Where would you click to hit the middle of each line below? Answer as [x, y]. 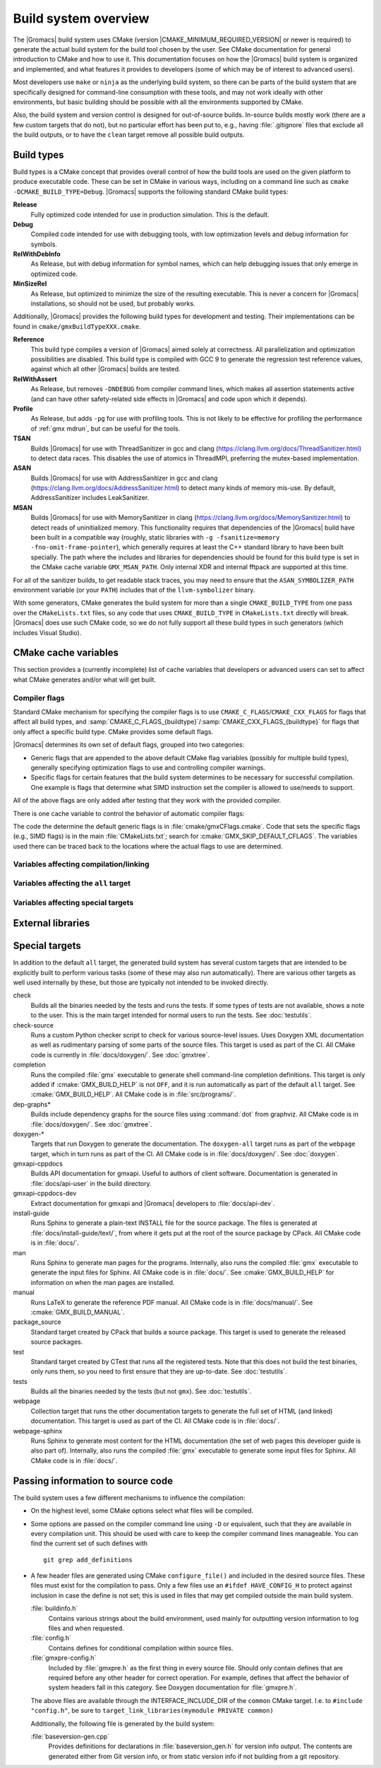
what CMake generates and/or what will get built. [85, 680]
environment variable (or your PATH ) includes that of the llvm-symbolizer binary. [134, 590]
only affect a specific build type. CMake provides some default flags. [113, 731]
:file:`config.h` [51, 1638]
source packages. [57, 1342]
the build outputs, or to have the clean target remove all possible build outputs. [129, 135]
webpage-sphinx [38, 1431]
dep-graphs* [32, 1104]
